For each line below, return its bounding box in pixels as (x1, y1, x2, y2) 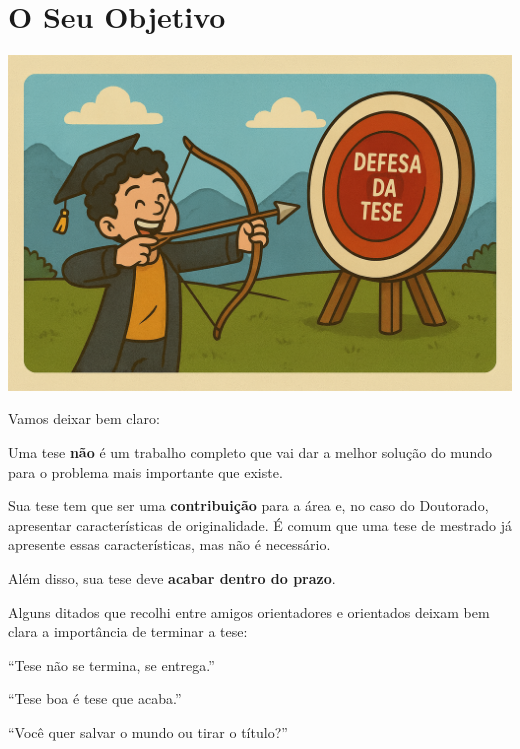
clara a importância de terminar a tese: (8, 621, 248, 642)
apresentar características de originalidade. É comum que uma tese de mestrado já (8, 514, 512, 535)
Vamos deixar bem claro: (8, 408, 160, 429)
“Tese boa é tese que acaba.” (8, 688, 182, 709)
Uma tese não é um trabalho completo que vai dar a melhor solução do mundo (8, 441, 492, 462)
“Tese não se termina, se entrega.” (8, 654, 215, 675)
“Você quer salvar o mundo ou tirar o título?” (8, 721, 288, 742)
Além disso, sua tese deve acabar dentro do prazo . (8, 567, 336, 588)
